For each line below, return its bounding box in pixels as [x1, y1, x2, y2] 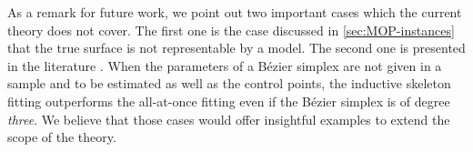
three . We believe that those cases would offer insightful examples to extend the [7, 109, 450, 128]
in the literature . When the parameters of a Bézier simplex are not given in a [7, 56, 442, 75]
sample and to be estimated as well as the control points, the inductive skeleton [7, 74, 451, 93]
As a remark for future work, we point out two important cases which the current [7, 3, 462, 21]
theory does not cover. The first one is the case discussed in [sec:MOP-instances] [7, 20, 455, 39]
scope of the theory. [7, 127, 116, 147]
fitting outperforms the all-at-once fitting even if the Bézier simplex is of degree [7, 91, 450, 110]
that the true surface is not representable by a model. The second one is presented [7, 38, 466, 57]
